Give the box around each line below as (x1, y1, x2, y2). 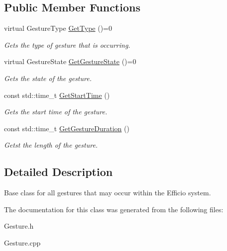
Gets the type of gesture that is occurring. (4, 39, 130, 50)
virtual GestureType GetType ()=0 (4, 23, 112, 33)
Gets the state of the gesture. (4, 73, 92, 83)
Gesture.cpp (4, 237, 41, 248)
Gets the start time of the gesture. (4, 106, 108, 117)
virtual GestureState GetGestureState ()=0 (4, 56, 136, 67)
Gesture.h (4, 221, 34, 231)
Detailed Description (4, 164, 113, 179)
